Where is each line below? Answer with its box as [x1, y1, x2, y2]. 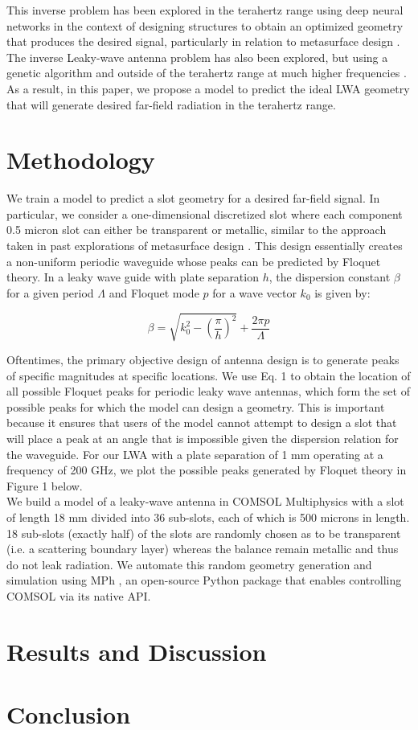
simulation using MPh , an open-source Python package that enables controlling [6, 572, 402, 589]
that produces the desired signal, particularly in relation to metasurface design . [6, 33, 400, 50]
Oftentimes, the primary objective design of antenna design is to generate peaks [6, 351, 400, 367]
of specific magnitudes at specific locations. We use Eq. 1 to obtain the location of [6, 367, 411, 383]
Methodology [6, 143, 155, 176]
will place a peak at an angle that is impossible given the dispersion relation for [6, 429, 399, 446]
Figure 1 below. [6, 477, 83, 494]
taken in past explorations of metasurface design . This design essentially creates [6, 237, 403, 254]
